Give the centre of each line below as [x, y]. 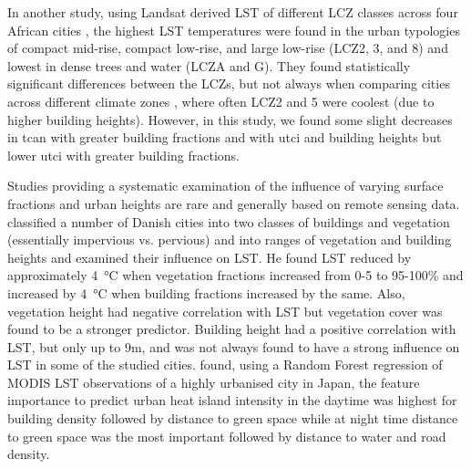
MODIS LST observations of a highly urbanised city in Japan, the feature [214, 382]
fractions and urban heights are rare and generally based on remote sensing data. [234, 203]
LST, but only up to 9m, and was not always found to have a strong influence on [234, 346]
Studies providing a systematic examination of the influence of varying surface [225, 186]
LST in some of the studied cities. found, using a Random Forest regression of [225, 365]
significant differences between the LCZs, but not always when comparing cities [229, 83]
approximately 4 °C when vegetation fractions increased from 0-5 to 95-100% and [235, 275]
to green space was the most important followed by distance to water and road [227, 436]
